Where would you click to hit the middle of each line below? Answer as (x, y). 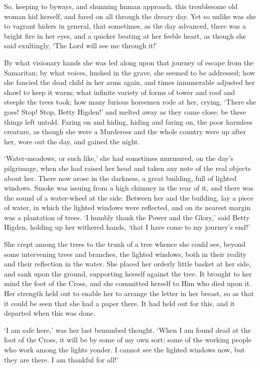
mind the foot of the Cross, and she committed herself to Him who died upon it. (128, 283)
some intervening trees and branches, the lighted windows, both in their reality (125, 254)
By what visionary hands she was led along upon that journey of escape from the (129, 62)
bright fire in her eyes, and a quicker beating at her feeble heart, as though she (125, 35)
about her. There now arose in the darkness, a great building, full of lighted (120, 178)
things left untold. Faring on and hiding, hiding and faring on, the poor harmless (128, 121)
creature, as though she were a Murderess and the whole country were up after (125, 131)
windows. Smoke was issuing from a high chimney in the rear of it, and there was (129, 188)
